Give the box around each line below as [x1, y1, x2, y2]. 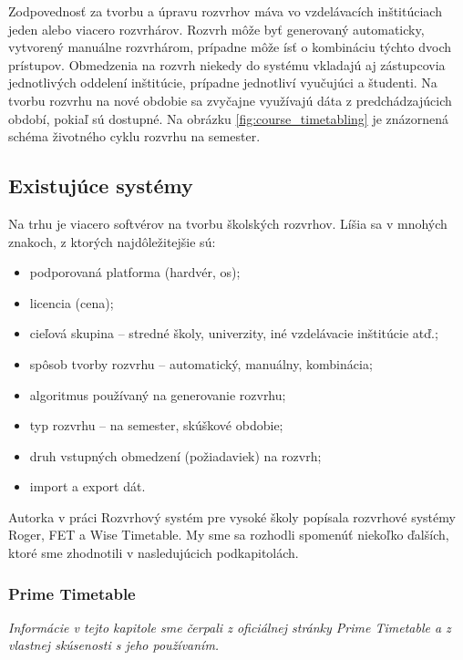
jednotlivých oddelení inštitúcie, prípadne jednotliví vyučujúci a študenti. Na [8, 73, 437, 92]
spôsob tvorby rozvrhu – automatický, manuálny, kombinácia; [29, 354, 373, 373]
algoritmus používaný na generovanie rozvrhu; [29, 385, 286, 404]
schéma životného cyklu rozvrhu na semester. [8, 127, 261, 146]
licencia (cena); [29, 293, 114, 312]
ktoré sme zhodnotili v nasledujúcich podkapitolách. [8, 543, 299, 562]
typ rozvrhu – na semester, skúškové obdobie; [29, 416, 283, 435]
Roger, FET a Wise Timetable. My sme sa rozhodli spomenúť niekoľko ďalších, [8, 525, 449, 544]
